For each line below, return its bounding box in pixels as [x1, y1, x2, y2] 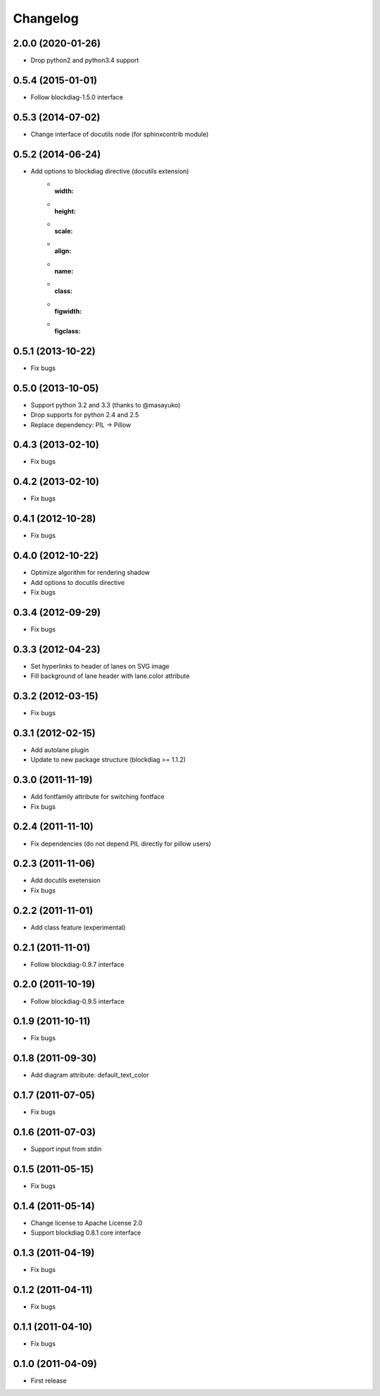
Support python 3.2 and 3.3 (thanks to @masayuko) [30, 400, 181, 409]
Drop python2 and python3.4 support [30, 56, 139, 65]
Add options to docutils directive [30, 578, 125, 586]
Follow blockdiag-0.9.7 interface [30, 960, 125, 968]
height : [54, 206, 77, 215]
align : [54, 247, 72, 255]
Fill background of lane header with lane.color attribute [30, 672, 190, 680]
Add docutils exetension [30, 876, 101, 884]
